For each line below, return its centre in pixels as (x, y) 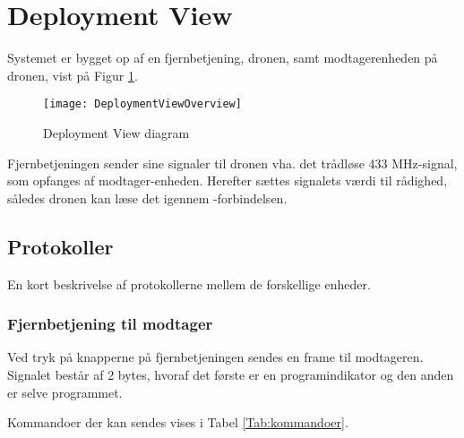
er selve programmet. (65, 392)
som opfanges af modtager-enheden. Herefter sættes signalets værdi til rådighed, (228, 180)
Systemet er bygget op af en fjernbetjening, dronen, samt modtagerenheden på (223, 58)
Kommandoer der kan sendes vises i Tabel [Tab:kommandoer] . (178, 422)
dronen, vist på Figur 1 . (73, 75)
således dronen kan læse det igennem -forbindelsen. (147, 198)
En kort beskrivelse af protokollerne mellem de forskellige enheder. (189, 283)
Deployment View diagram (116, 132)
